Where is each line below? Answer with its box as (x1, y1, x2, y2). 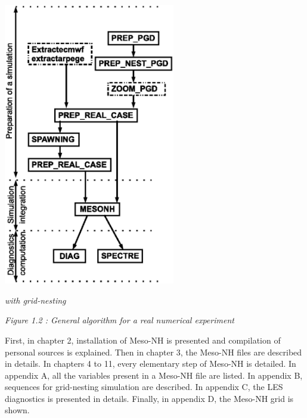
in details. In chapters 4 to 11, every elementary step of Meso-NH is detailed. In (5, 357, 296, 370)
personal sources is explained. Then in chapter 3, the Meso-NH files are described (5, 345, 302, 358)
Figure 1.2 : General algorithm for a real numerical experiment (5, 314, 234, 326)
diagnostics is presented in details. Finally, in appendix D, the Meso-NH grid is (5, 392, 294, 404)
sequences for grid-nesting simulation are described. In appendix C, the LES (5, 380, 283, 393)
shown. (5, 404, 30, 416)
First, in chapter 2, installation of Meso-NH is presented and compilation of (5, 333, 281, 346)
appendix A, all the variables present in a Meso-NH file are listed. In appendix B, (5, 369, 303, 381)
